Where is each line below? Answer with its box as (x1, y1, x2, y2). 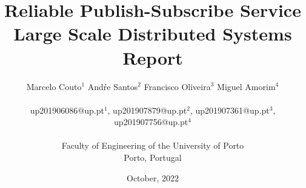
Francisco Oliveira (144, 80, 211, 92)
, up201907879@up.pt (107, 103, 187, 116)
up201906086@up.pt (30, 103, 104, 116)
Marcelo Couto (26, 80, 82, 92)
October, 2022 (127, 171, 179, 184)
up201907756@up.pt (114, 115, 188, 128)
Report (122, 45, 183, 70)
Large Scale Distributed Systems (13, 21, 292, 46)
